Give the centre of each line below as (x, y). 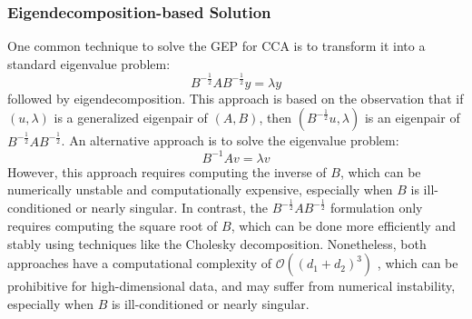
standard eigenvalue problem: (89, 63)
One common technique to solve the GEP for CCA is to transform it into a (216, 46)
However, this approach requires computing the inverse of (167, 171)
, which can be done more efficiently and (343, 225)
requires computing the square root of (113, 225)
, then (275, 118)
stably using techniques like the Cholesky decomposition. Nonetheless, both (217, 243)
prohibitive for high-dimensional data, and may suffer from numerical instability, (231, 286)
